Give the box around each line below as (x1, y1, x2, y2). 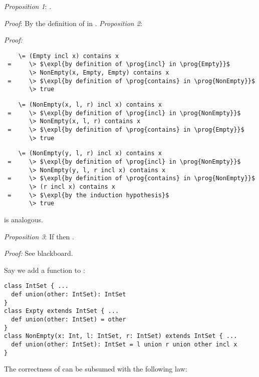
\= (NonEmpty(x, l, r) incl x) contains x (18, 101, 162, 109)
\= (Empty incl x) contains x (18, 52, 119, 60)
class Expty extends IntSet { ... (4, 307, 119, 315)
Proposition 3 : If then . (4, 231, 74, 241)
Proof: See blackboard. (4, 248, 73, 258)
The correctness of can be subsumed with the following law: (4, 363, 187, 374)
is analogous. (4, 214, 43, 224)
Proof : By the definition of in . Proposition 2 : (4, 18, 142, 28)
